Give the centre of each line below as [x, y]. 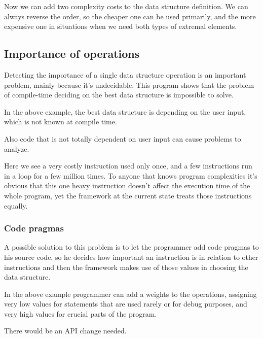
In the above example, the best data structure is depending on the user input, [125, 111]
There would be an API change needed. [65, 331]
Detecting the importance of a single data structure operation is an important [125, 74]
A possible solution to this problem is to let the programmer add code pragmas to [131, 247]
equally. [16, 205]
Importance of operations [72, 54]
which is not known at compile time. [61, 122]
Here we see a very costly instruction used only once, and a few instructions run [128, 166]
